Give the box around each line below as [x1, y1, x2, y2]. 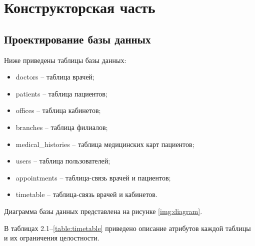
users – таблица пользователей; [15, 155, 110, 166]
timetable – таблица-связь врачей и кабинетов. [15, 189, 157, 199]
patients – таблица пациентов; [15, 88, 107, 98]
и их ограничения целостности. [4, 232, 99, 243]
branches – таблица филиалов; [15, 121, 108, 132]
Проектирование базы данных [4, 31, 151, 46]
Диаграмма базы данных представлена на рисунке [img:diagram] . [4, 205, 202, 216]
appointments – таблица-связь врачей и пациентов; [15, 172, 171, 182]
